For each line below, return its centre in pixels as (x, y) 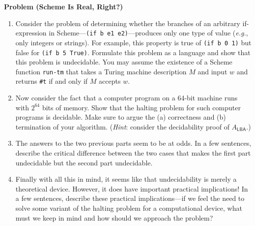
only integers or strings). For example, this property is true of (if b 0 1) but (133, 42)
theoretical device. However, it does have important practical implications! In (132, 188)
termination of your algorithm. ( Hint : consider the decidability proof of (122, 126)
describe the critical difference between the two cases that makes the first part (133, 153)
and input (212, 71)
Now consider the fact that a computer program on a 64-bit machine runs (127, 98)
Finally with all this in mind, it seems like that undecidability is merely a (126, 179)
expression (31, 33)
